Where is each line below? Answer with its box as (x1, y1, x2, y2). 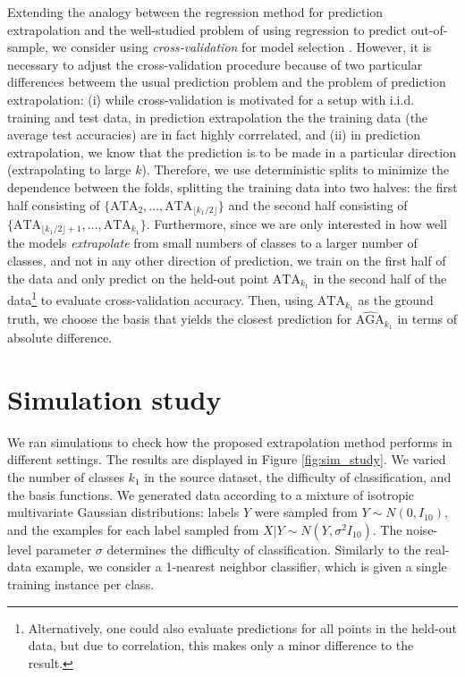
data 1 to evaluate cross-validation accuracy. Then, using (7, 288, 314, 309)
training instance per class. (7, 574, 155, 593)
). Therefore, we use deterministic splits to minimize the (141, 160, 449, 179)
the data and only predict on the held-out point (7, 268, 269, 287)
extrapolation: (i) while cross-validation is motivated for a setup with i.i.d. (7, 89, 415, 108)
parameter (35, 539, 92, 558)
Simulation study (7, 380, 222, 417)
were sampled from (254, 503, 358, 521)
